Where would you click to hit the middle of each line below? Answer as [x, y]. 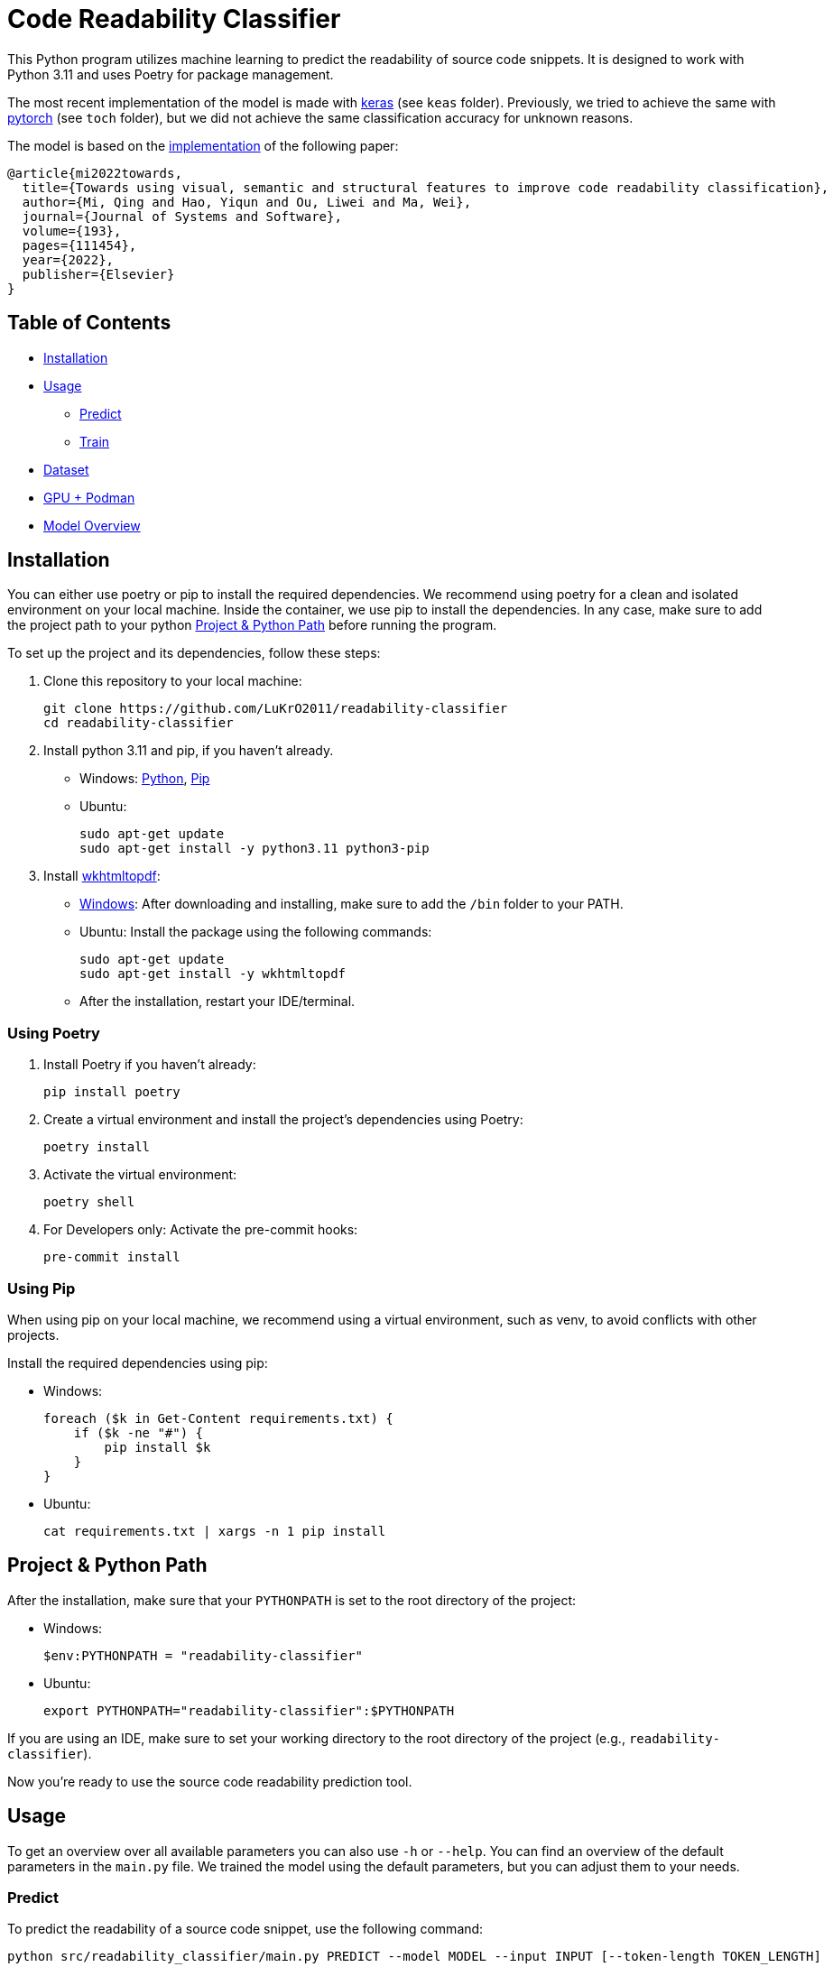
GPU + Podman [89, 497]
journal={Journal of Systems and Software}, [182, 216]
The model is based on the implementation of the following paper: [203, 145]
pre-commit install [112, 1257]
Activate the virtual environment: [140, 1175]
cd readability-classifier [139, 723]
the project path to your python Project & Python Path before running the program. [252, 625]
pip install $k [157, 1447]
